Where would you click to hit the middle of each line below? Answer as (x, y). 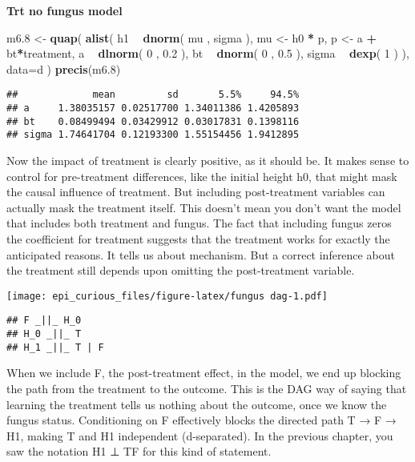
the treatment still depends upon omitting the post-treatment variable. (181, 270)
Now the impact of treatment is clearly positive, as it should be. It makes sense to (208, 160)
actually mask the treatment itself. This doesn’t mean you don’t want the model (204, 207)
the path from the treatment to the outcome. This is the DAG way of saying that (207, 388)
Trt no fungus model (64, 10)
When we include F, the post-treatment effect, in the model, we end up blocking (204, 373)
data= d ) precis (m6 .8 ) (64, 68)
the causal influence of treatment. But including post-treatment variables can (196, 192)
